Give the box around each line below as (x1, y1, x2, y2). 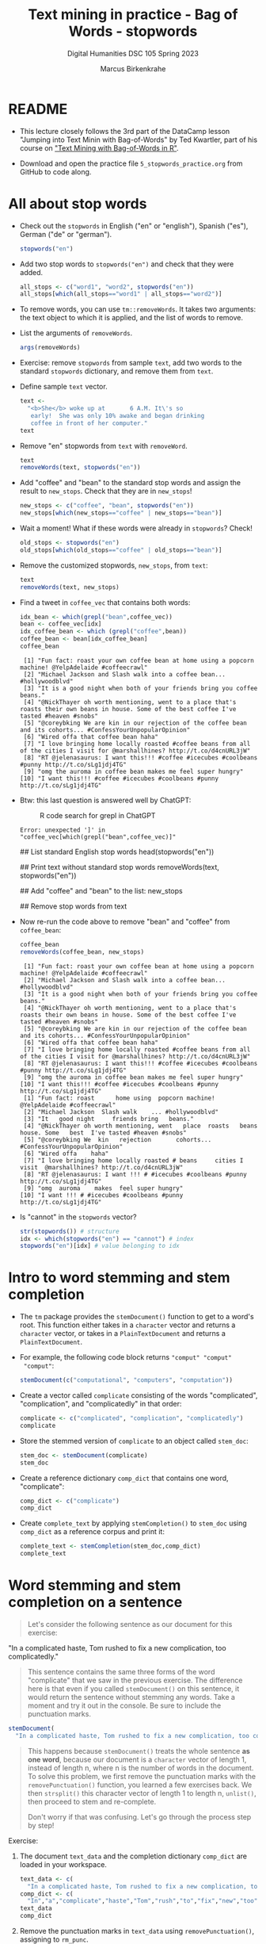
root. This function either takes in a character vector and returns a (19, 1320, 236, 1330)
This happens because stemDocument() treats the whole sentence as (27, 1746, 251, 1755)
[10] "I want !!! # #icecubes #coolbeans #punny (19, 1191, 184, 1199)
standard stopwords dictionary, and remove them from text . (19, 366, 214, 376)
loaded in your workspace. (19, 1859, 107, 1869)
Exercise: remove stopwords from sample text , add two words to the (19, 358, 242, 368)
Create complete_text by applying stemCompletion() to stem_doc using (19, 1518, 247, 1528)
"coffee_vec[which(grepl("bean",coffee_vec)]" (19, 832, 177, 841)
